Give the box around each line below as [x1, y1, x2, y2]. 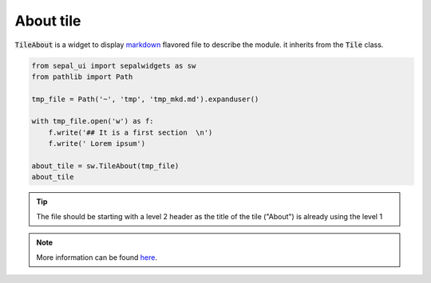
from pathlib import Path [31, 72, 133, 81]
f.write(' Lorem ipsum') [48, 140, 146, 148]
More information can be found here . [36, 252, 157, 262]
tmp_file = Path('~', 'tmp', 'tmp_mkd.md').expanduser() [31, 94, 259, 104]
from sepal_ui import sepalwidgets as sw [31, 61, 196, 70]
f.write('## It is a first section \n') [48, 128, 213, 137]
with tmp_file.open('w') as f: [31, 116, 155, 126]
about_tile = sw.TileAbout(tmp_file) [31, 162, 180, 171]
